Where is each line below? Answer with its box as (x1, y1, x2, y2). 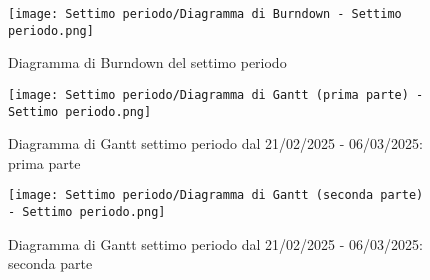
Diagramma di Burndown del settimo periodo (8, 52, 287, 73)
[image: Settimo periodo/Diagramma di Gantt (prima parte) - (8, 87, 424, 102)
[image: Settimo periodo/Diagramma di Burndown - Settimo (8, 7, 402, 21)
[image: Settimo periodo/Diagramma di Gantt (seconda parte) (8, 188, 424, 203)
